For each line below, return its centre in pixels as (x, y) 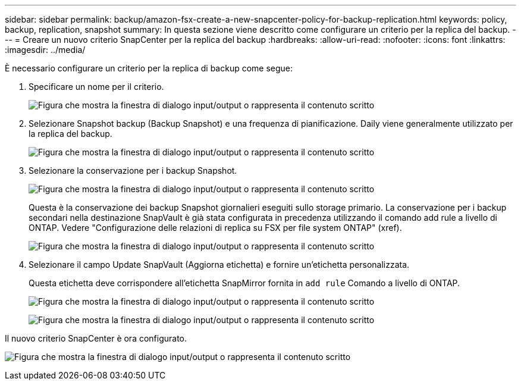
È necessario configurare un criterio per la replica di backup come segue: (149, 68)
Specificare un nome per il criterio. (96, 87)
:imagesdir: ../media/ (45, 50)
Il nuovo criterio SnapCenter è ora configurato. (96, 338)
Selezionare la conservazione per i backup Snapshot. (133, 170)
